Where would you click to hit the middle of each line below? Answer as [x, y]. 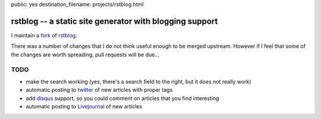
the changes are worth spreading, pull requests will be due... [85, 54]
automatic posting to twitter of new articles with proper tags [99, 90]
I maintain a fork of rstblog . [44, 35]
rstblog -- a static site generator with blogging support [114, 21]
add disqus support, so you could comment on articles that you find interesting [122, 98]
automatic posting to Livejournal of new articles [84, 106]
